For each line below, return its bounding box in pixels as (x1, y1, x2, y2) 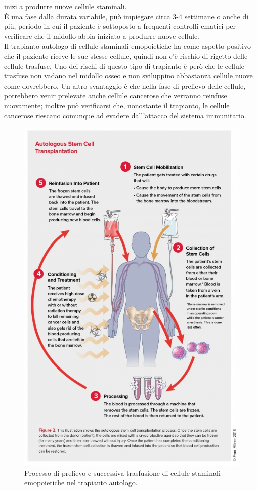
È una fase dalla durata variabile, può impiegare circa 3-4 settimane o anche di (4, 11, 249, 21)
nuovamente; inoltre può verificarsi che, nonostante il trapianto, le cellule (4, 100, 230, 110)
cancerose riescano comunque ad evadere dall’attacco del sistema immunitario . (4, 110, 246, 120)
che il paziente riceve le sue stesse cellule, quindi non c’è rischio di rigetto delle (4, 50, 248, 61)
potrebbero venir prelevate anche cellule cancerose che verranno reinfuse (4, 90, 227, 101)
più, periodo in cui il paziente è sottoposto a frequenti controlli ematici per (4, 21, 236, 31)
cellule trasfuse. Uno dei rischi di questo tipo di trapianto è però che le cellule (4, 60, 244, 71)
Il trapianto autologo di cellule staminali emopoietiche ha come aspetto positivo (4, 40, 251, 51)
